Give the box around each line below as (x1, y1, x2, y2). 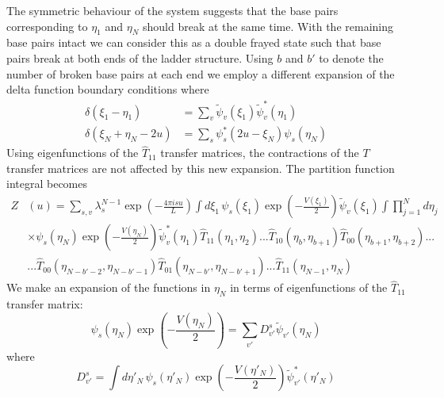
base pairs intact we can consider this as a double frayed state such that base (6, 34, 381, 51)
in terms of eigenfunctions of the (230, 279, 388, 296)
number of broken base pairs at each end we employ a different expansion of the (6, 65, 395, 82)
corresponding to (6, 17, 88, 34)
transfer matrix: (6, 296, 83, 312)
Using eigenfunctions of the (6, 144, 139, 161)
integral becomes (6, 175, 87, 192)
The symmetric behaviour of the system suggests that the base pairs (6, 2, 339, 18)
